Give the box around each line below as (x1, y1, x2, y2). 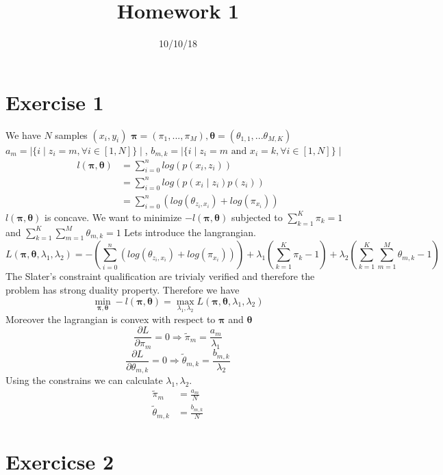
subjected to (231, 209, 283, 224)
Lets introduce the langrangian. (124, 224, 256, 239)
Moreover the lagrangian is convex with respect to (5, 311, 216, 326)
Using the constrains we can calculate (5, 373, 163, 387)
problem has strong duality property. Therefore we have (5, 282, 240, 296)
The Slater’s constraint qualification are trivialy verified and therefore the (5, 269, 315, 283)
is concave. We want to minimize (45, 209, 182, 224)
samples (55, 127, 88, 142)
